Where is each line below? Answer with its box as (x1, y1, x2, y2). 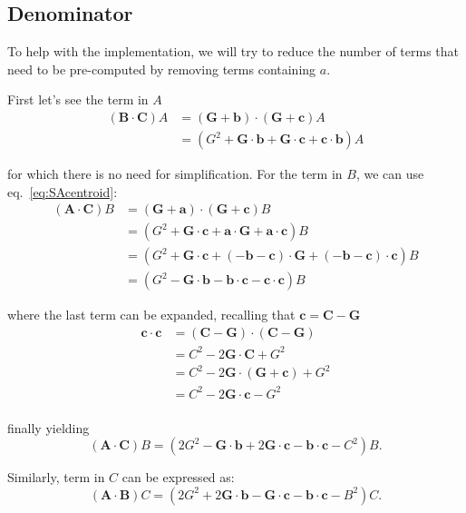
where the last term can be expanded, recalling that (7, 305, 296, 324)
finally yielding (7, 418, 90, 437)
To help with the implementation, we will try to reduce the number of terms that (7, 42, 459, 61)
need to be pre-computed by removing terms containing (7, 59, 316, 78)
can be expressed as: (121, 468, 235, 487)
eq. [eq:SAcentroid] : (7, 182, 118, 201)
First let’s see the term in (7, 90, 149, 109)
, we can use (355, 164, 424, 183)
